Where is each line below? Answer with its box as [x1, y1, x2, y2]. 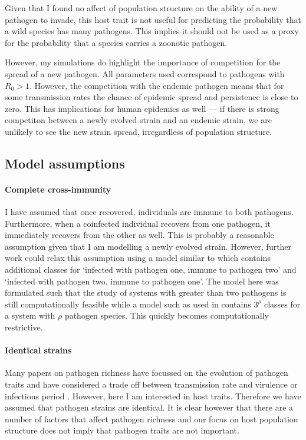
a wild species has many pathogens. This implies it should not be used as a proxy [5, 25, 299, 37]
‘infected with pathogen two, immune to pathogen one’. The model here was [5, 274, 279, 287]
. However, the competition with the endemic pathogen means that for [29, 79, 284, 91]
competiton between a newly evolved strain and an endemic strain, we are [5, 114, 272, 126]
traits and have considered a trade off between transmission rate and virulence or [5, 378, 298, 391]
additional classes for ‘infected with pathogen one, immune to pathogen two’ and [5, 263, 297, 276]
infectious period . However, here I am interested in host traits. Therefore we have [5, 389, 301, 402]
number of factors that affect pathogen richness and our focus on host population [5, 412, 298, 425]
